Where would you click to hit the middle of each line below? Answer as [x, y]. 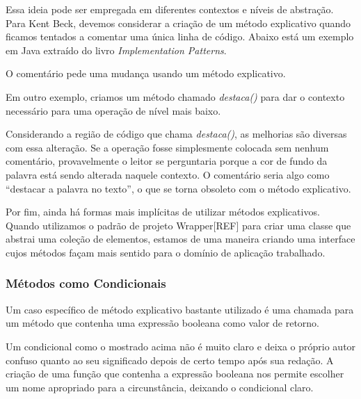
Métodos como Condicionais [86, 283]
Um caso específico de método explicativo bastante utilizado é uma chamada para [180, 309]
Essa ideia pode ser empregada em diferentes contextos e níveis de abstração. [170, 9]
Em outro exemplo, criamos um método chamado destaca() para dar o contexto [175, 96]
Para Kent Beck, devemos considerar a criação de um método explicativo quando [178, 23]
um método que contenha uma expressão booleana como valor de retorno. [163, 323]
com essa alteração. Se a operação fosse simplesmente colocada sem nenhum [167, 147]
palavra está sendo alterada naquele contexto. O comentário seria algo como [168, 174]
